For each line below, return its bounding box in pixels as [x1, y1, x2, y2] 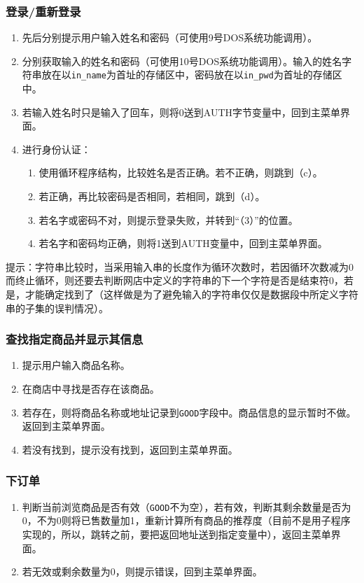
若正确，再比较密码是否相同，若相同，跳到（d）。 [38, 189, 265, 204]
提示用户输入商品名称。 [22, 358, 130, 372]
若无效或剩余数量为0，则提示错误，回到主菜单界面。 [22, 564, 262, 579]
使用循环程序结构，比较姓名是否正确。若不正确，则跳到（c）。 [38, 165, 323, 180]
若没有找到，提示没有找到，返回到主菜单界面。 [22, 442, 238, 456]
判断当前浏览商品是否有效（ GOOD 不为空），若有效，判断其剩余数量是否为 [22, 499, 351, 514]
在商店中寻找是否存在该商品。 [22, 381, 160, 395]
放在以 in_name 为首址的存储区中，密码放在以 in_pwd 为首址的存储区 [41, 67, 342, 82]
